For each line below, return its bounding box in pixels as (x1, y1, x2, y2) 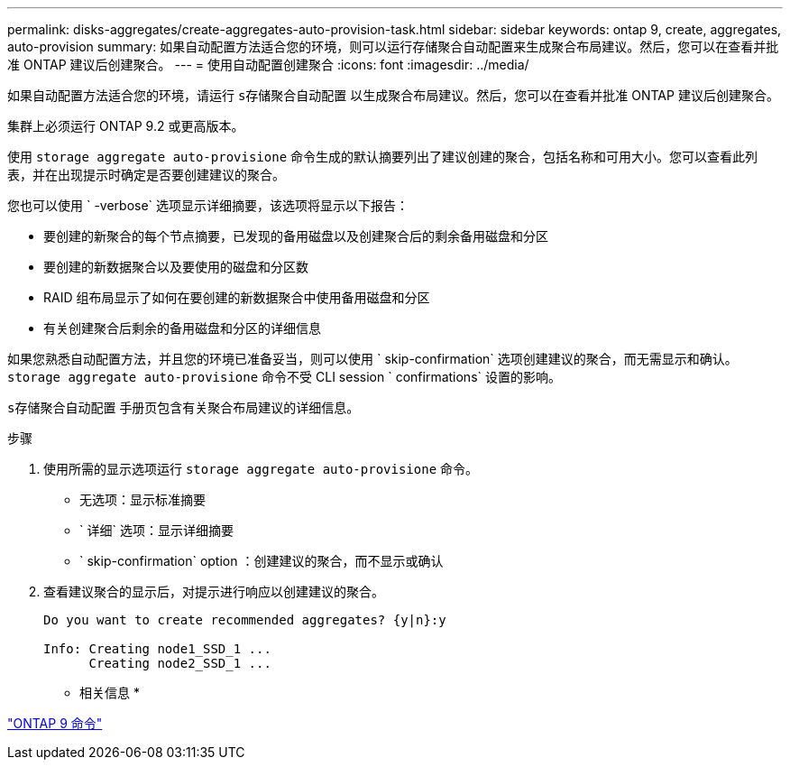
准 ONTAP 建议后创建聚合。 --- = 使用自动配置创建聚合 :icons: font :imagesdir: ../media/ (7, 57, 529, 72)
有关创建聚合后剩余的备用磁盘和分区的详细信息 (43, 320, 321, 336)
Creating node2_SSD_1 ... (88, 656, 271, 670)
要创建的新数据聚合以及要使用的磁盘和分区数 (43, 259, 308, 274)
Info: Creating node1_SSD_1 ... (43, 642, 271, 656)
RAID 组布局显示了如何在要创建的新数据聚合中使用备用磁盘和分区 (43, 290, 430, 305)
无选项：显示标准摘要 (79, 492, 206, 507)
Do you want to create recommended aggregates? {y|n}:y (43, 613, 446, 627)
